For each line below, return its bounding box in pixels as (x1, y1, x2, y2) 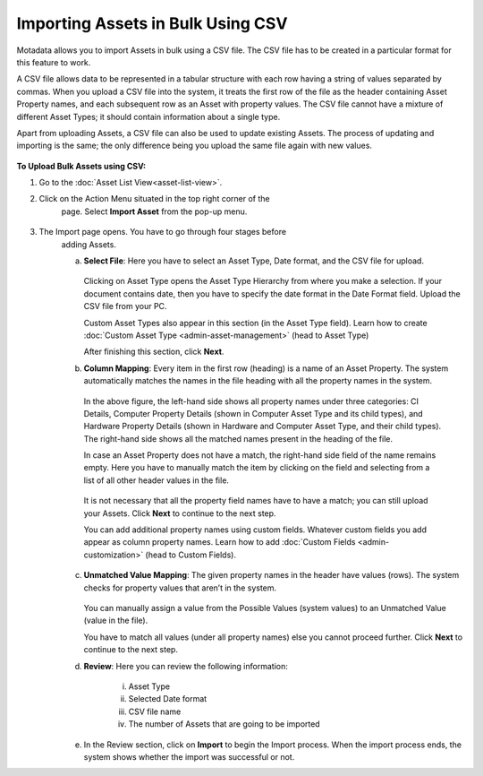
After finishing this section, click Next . (83, 346, 225, 358)
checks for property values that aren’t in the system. (83, 582, 277, 593)
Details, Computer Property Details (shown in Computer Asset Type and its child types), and (83, 408, 424, 418)
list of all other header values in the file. (83, 475, 230, 486)
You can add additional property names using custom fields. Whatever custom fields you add (83, 524, 427, 535)
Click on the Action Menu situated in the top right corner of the (38, 194, 270, 204)
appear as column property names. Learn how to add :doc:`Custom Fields (83, 537, 356, 548)
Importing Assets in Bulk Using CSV (16, 13, 288, 33)
